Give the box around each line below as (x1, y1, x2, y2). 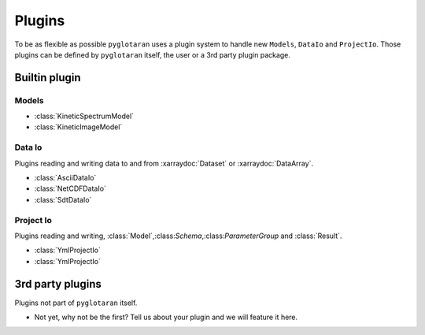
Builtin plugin (14, 71, 82, 84)
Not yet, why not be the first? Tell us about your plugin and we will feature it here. (34, 312, 298, 322)
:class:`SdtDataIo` (34, 195, 92, 204)
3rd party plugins (14, 277, 102, 291)
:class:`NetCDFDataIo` (34, 184, 106, 193)
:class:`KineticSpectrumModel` (34, 111, 134, 121)
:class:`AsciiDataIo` (34, 173, 97, 183)
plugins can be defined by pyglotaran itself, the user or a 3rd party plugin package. (14, 50, 291, 59)
